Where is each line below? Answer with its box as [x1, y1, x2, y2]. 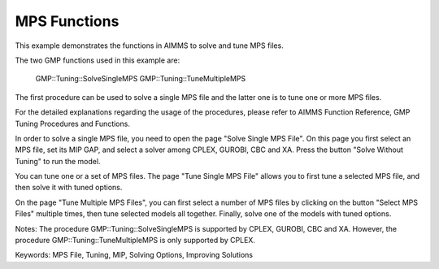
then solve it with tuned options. [15, 183, 123, 193]
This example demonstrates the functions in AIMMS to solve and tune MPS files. [15, 41, 284, 50]
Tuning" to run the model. [15, 156, 101, 166]
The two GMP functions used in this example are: [15, 55, 180, 65]
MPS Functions [15, 12, 120, 30]
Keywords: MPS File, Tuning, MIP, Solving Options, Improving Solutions [15, 250, 254, 260]
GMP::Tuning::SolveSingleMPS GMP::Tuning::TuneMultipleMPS [35, 74, 246, 84]
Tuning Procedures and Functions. [15, 119, 130, 128]
